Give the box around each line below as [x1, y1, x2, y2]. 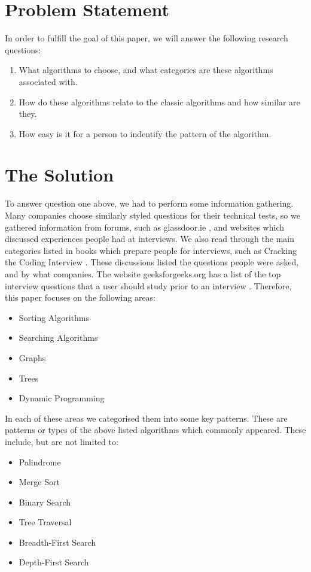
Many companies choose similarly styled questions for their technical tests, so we [5, 209, 300, 221]
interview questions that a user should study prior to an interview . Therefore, [5, 279, 292, 292]
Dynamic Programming [19, 392, 105, 404]
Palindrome [19, 455, 61, 468]
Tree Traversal [19, 516, 72, 528]
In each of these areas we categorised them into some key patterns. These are [5, 411, 288, 424]
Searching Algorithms [19, 331, 98, 344]
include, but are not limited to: [5, 435, 118, 447]
